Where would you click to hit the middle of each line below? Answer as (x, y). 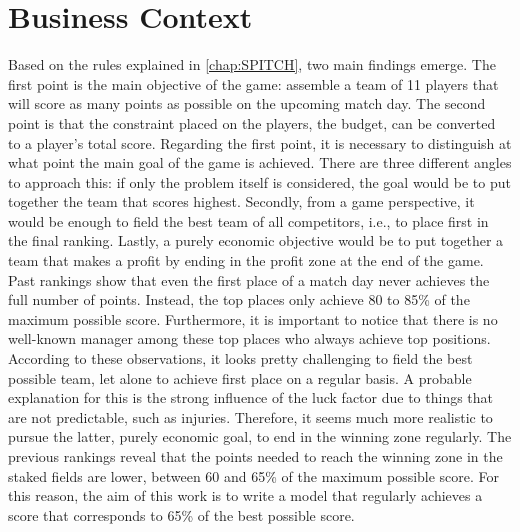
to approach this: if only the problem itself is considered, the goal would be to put (259, 181)
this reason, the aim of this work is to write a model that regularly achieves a (245, 495)
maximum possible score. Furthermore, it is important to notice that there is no (253, 318)
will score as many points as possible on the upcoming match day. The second (247, 103)
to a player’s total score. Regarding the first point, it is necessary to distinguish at (260, 142)
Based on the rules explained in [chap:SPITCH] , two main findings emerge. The (252, 64)
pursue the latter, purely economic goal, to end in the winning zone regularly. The (260, 436)
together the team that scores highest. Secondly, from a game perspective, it (241, 201)
